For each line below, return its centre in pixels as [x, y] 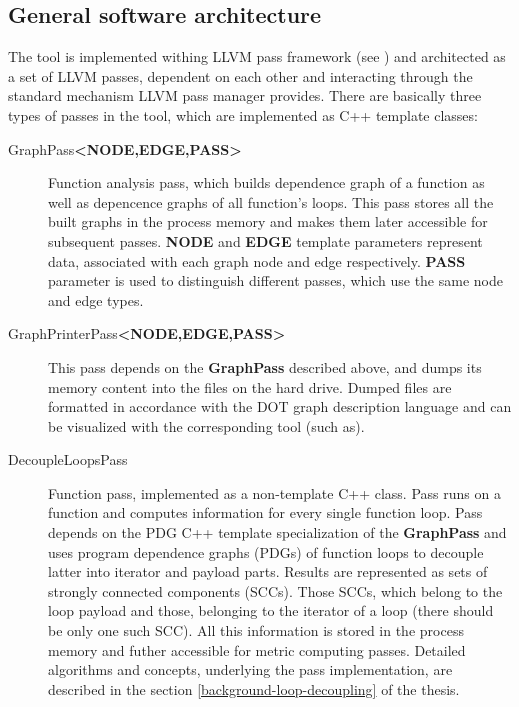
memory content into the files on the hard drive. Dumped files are [250, 386]
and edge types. [96, 299]
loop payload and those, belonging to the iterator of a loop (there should [271, 610]
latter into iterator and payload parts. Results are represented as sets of [268, 571]
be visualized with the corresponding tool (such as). [206, 425]
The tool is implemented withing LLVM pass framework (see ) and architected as [257, 56]
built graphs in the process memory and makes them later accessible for [268, 221]
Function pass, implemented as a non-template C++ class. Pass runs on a [274, 492]
